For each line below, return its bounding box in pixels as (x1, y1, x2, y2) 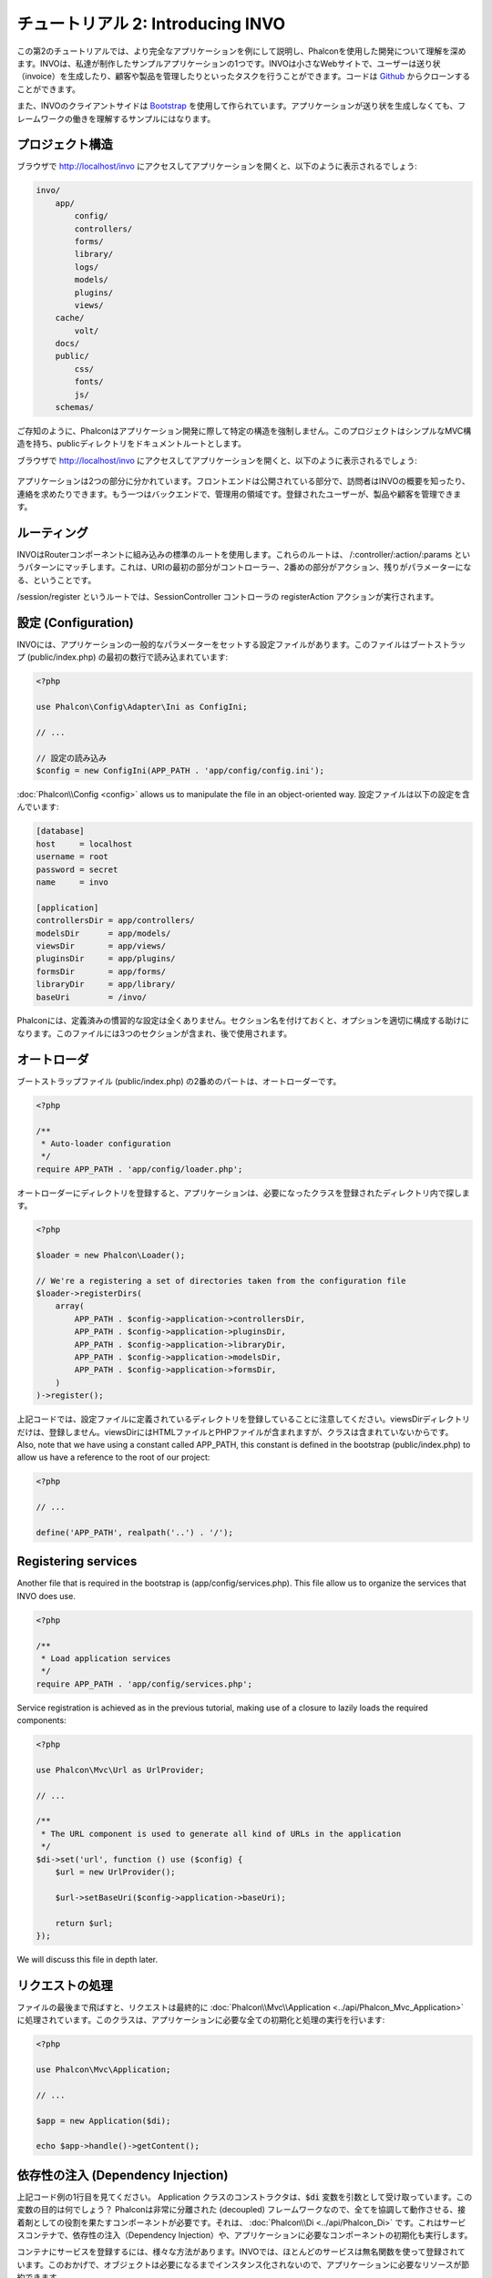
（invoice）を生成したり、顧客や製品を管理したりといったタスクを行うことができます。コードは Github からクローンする (16, 71, 471, 82)
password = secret (36, 864, 118, 875)
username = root (36, 852, 109, 862)
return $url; (55, 1918, 114, 1928)
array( (55, 1301, 85, 1311)
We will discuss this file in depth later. (16, 1954, 159, 1965)
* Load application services (41, 1653, 171, 1663)
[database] (36, 826, 85, 836)
